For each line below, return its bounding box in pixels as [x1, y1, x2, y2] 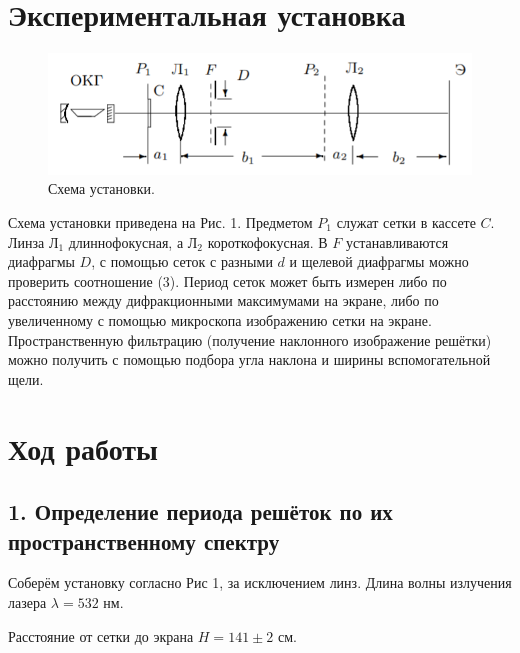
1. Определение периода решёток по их [8, 496, 393, 527]
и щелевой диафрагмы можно [289, 251, 469, 272]
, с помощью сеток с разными [91, 251, 273, 272]
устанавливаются [346, 231, 449, 252]
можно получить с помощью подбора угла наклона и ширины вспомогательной [8, 349, 491, 370]
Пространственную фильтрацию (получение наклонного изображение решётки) [8, 329, 492, 350]
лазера [8, 591, 47, 612]
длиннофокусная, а [68, 231, 184, 252]
